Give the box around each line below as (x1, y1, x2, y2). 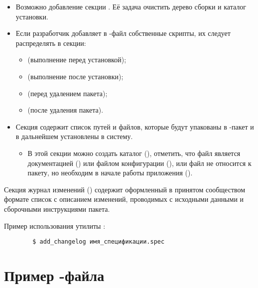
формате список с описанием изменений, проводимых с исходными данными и (4, 194, 244, 204)
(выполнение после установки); (27, 71, 124, 81)
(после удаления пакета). (27, 105, 104, 115)
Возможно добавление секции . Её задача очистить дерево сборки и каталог (15, 1, 247, 11)
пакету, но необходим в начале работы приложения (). (27, 167, 193, 178)
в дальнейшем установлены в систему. (15, 131, 133, 142)
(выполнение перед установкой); (27, 54, 127, 65)
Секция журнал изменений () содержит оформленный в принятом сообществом (4, 184, 246, 194)
